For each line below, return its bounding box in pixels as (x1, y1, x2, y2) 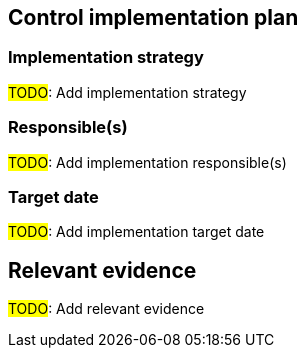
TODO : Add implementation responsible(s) (8, 153, 287, 171)
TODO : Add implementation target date (8, 223, 265, 241)
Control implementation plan (8, 5, 299, 30)
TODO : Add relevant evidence (8, 300, 205, 318)
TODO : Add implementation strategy (8, 83, 247, 101)
